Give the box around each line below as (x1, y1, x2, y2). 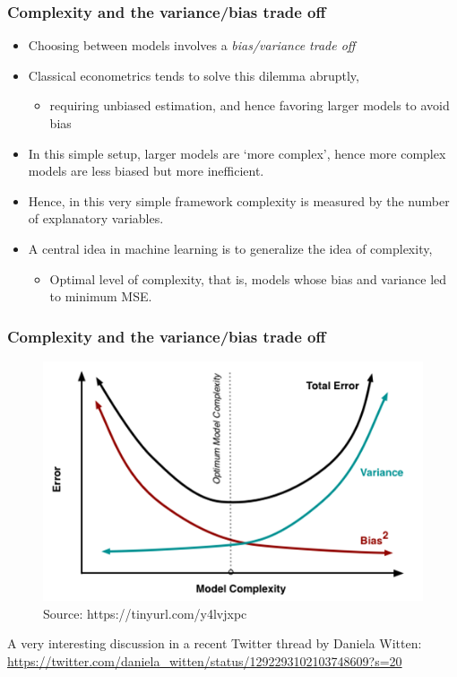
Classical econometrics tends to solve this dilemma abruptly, (28, 65, 359, 84)
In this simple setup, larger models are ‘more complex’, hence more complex (28, 143, 446, 162)
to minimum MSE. (49, 287, 152, 306)
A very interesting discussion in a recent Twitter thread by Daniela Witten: (7, 634, 422, 653)
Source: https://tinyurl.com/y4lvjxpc (43, 603, 247, 622)
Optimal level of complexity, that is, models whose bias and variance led (49, 269, 447, 288)
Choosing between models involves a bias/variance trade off (28, 36, 356, 55)
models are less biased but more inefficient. (28, 161, 264, 180)
